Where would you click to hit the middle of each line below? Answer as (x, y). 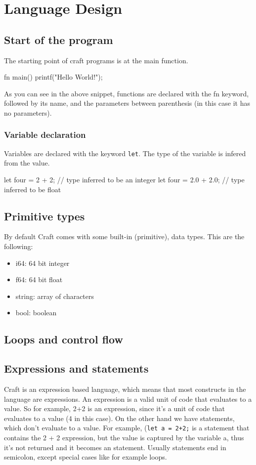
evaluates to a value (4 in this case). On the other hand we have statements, (119, 418)
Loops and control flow (64, 339)
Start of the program (59, 39)
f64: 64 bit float (39, 279)
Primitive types (44, 216)
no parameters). (28, 112)
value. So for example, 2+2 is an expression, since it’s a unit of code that (114, 408)
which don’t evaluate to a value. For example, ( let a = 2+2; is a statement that (127, 428)
